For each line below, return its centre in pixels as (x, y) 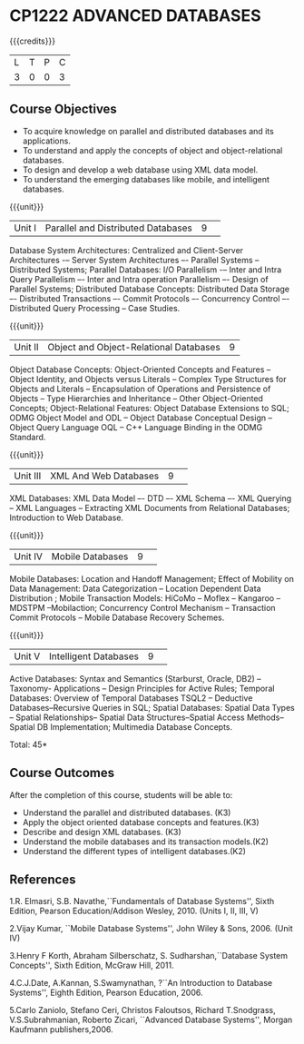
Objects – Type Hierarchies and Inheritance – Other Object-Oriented (136, 398)
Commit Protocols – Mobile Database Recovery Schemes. (117, 617)
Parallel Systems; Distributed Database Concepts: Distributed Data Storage (150, 289)
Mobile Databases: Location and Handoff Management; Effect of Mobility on (152, 578)
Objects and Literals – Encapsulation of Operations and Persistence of (140, 389)
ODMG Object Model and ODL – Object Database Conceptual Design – (141, 418)
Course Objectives (64, 109)
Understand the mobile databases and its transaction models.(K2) (146, 842)
